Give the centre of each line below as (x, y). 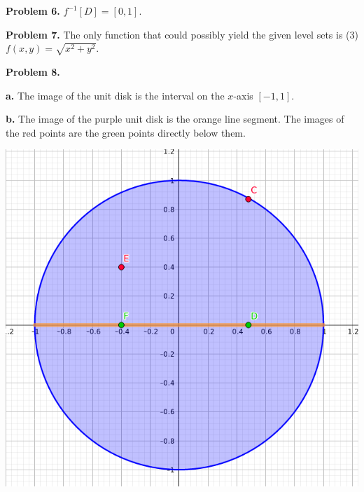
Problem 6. (33, 11)
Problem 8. (33, 71)
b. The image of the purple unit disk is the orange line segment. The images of (175, 119)
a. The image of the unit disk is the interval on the (115, 95)
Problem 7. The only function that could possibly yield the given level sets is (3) (182, 34)
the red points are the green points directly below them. (126, 132)
